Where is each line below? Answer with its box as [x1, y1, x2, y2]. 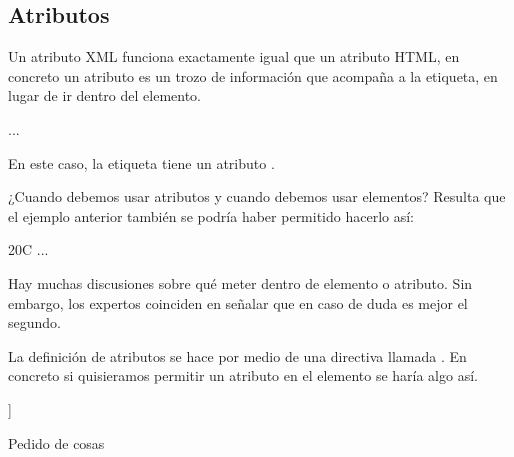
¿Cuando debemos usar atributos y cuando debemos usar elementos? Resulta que [8, 186, 506, 207]
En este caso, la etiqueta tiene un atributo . [8, 152, 275, 173]
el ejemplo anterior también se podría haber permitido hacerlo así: [8, 205, 415, 226]
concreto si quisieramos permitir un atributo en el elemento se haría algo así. [8, 365, 478, 386]
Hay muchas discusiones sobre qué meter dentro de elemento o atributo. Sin [8, 272, 473, 293]
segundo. [8, 312, 61, 333]
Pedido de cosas [8, 432, 105, 453]
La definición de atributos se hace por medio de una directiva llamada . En [8, 345, 467, 366]
